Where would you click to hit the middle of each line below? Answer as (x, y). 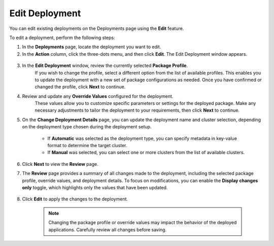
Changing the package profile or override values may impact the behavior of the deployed (143, 223)
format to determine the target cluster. (87, 146)
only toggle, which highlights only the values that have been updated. (95, 187)
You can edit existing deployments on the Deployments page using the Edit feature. (97, 28)
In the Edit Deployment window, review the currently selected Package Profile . (105, 65)
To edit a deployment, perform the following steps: (62, 38)
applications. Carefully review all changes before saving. (108, 230)
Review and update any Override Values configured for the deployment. (98, 96)
